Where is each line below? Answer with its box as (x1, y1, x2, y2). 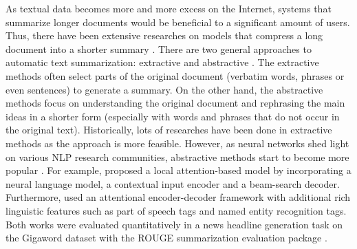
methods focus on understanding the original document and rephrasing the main (6, 96, 345, 110)
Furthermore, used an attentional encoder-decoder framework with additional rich (6, 190, 351, 204)
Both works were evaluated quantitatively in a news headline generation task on (6, 217, 343, 231)
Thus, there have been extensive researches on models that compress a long (6, 28, 323, 43)
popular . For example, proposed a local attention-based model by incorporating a (6, 163, 351, 177)
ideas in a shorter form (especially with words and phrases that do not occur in (6, 109, 340, 123)
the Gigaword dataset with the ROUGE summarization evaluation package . (6, 230, 327, 245)
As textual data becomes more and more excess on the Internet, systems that (6, 1, 332, 15)
